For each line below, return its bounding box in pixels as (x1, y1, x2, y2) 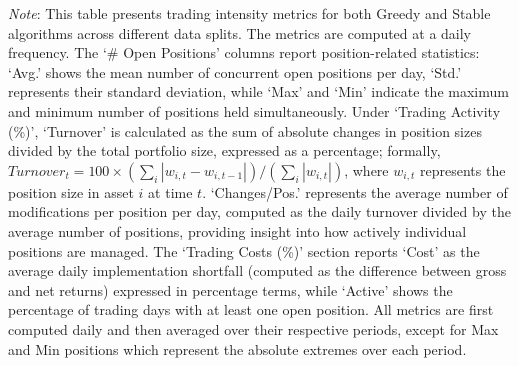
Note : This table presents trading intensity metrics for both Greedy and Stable (8, 3, 491, 23)
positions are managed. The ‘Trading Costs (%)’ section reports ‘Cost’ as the (8, 240, 480, 261)
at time (148, 181, 193, 202)
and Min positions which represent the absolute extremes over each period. (8, 338, 467, 359)
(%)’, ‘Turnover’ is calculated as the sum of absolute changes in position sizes (8, 120, 482, 141)
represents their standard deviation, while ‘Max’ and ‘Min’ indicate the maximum (8, 81, 509, 102)
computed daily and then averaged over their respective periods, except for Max (8, 318, 499, 339)
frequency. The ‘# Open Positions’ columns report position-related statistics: (8, 42, 480, 63)
